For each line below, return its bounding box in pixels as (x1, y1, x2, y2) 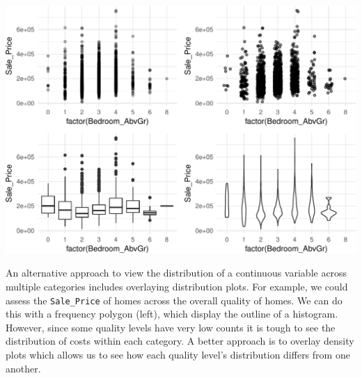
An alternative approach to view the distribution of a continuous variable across (6, 265, 347, 280)
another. (6, 361, 41, 375)
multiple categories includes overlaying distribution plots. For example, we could (6, 279, 348, 294)
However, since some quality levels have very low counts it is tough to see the (6, 320, 336, 334)
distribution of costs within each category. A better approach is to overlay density (6, 334, 354, 348)
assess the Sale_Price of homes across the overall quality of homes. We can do (6, 293, 343, 307)
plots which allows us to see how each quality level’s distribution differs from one (6, 347, 350, 362)
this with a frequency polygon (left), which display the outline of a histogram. (6, 306, 338, 321)
